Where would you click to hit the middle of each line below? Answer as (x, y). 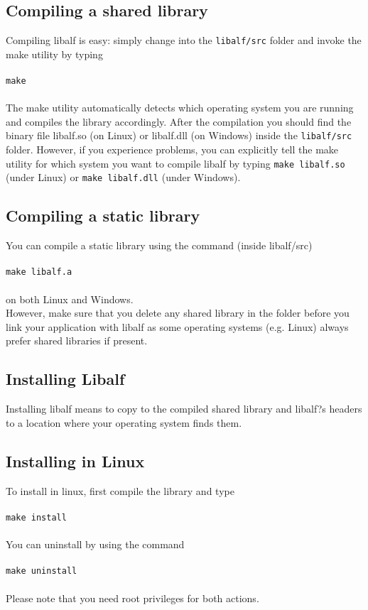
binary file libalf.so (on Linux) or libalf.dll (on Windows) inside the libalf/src (179, 135)
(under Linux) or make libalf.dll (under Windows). (123, 177)
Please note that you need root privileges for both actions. (132, 598)
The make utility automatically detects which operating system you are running (180, 108)
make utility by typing (54, 54)
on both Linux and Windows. (70, 299)
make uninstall (42, 571)
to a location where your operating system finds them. (124, 422)
